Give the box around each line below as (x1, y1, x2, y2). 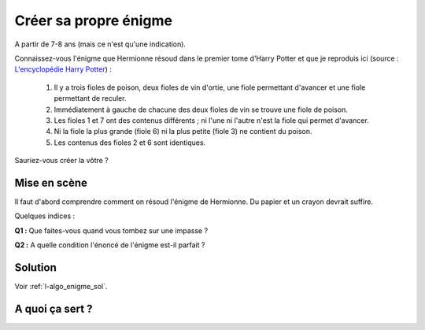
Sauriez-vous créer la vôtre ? (14, 156, 109, 165)
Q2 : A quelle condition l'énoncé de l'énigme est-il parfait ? (14, 240, 205, 250)
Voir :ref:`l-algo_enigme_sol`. (14, 282, 108, 291)
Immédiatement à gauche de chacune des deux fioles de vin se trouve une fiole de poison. (54, 105, 348, 114)
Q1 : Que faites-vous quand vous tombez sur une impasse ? (14, 225, 209, 235)
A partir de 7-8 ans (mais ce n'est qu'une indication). (14, 39, 187, 49)
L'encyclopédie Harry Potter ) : (14, 65, 112, 74)
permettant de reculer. (54, 94, 127, 103)
